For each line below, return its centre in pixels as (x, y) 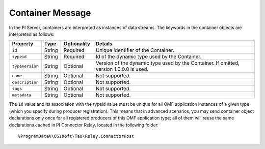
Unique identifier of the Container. (135, 50)
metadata (22, 95)
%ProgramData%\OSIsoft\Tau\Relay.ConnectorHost (76, 136)
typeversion (25, 66)
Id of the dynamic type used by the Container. (149, 57)
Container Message (50, 13)
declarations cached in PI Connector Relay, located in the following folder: (84, 125)
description (25, 82)
